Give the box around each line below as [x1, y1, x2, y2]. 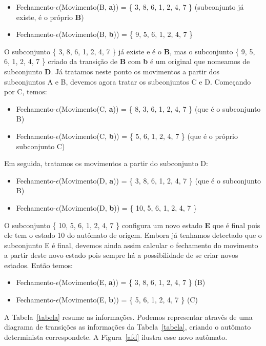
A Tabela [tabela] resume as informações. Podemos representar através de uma [4, 311, 253, 322]
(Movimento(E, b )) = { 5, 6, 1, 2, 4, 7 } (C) [58, 294, 198, 305]
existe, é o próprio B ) [16, 11, 84, 22]
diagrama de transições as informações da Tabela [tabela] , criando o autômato [4, 321, 251, 332]
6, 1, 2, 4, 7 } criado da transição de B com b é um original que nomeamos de [4, 56, 250, 67]
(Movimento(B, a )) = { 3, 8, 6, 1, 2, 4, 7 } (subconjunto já [58, 2, 244, 12]
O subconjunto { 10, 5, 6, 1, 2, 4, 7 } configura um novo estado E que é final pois [4, 219, 260, 230]
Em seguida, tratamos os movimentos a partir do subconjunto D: [4, 158, 208, 169]
